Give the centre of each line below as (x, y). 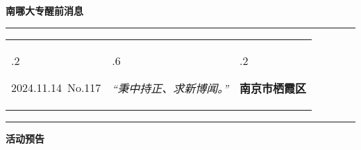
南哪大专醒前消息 (44, 10)
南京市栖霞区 (273, 88)
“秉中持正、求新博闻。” (170, 88)
